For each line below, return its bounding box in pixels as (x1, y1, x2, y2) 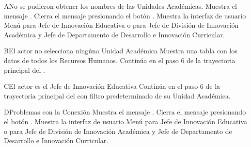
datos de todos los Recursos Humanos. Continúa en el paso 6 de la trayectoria (4, 55, 235, 65)
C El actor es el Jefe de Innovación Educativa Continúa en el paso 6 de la (4, 81, 220, 91)
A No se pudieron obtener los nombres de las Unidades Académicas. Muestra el (4, 1, 237, 11)
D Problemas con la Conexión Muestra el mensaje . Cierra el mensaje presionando (4, 107, 246, 117)
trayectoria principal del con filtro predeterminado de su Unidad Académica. (4, 90, 231, 100)
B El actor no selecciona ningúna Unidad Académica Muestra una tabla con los (4, 46, 237, 56)
